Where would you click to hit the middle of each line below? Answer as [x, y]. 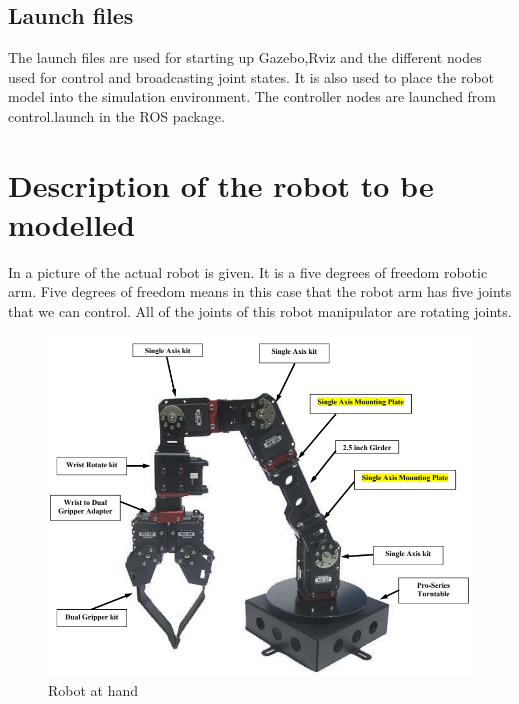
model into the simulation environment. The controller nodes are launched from [252, 96]
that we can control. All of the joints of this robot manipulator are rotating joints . [260, 311]
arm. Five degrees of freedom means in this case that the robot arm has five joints [260, 291]
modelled [71, 223]
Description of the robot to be [221, 184]
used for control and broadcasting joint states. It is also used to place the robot [251, 76]
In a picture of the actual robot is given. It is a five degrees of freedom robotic [248, 271]
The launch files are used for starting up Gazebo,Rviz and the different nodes [245, 57]
